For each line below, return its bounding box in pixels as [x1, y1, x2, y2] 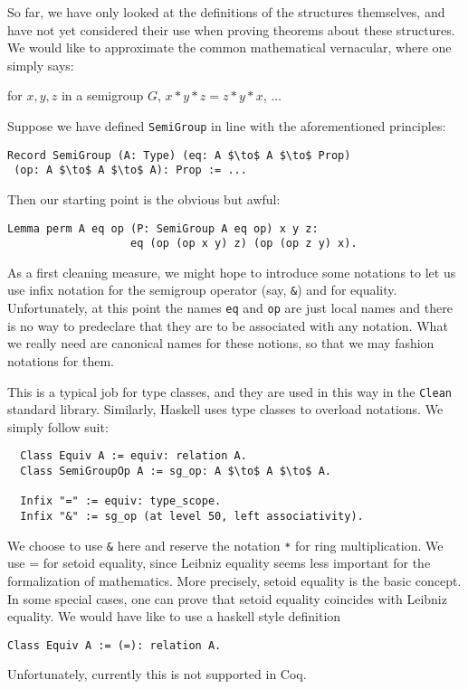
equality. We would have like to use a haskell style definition [7, 607, 341, 626]
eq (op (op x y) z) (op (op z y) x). [130, 237, 358, 250]
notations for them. [7, 351, 114, 370]
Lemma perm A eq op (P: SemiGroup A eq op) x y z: [7, 222, 319, 235]
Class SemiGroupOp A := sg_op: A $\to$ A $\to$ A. [20, 465, 331, 478]
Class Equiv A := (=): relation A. [7, 638, 222, 652]
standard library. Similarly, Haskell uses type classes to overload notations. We [7, 400, 444, 419]
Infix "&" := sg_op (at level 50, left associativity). [20, 510, 364, 523]
